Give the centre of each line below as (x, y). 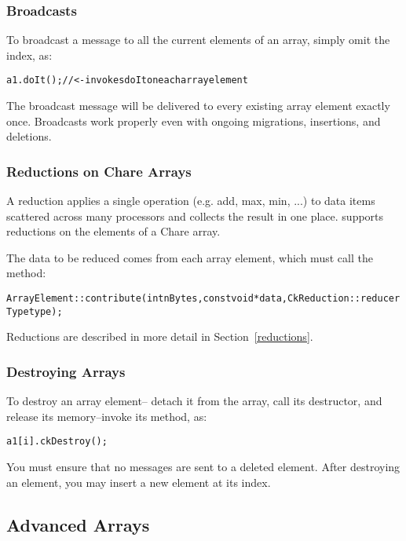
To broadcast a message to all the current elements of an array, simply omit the (198, 40)
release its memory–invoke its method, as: (107, 416)
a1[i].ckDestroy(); (57, 442)
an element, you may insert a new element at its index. (139, 482)
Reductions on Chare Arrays (99, 171)
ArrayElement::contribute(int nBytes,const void (130, 299)
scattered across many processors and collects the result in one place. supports (195, 216)
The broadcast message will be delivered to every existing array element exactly (198, 106)
